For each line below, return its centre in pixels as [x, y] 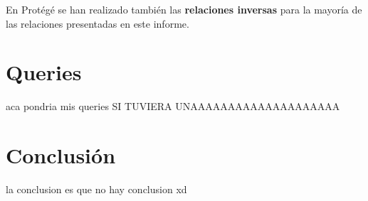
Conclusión [61, 155]
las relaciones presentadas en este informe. [98, 23]
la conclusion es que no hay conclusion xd [96, 189]
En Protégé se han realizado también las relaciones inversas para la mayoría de [184, 9]
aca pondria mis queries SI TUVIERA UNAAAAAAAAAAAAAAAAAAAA [173, 106]
